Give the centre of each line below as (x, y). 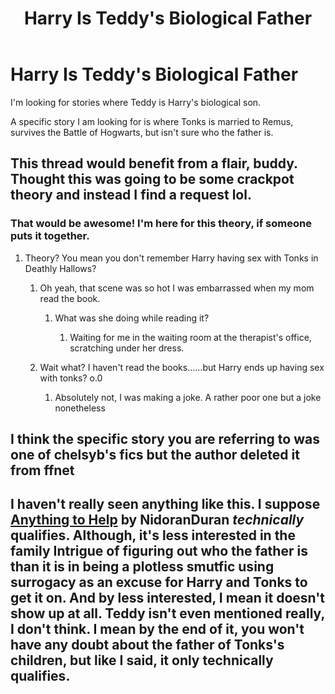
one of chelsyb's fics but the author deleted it (155, 455)
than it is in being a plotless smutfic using (142, 567)
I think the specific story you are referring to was (165, 439)
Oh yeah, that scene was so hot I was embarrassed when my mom (177, 288)
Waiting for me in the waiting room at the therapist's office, (190, 337)
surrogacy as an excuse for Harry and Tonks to (159, 582)
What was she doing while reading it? (132, 318)
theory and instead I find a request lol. (131, 195)
